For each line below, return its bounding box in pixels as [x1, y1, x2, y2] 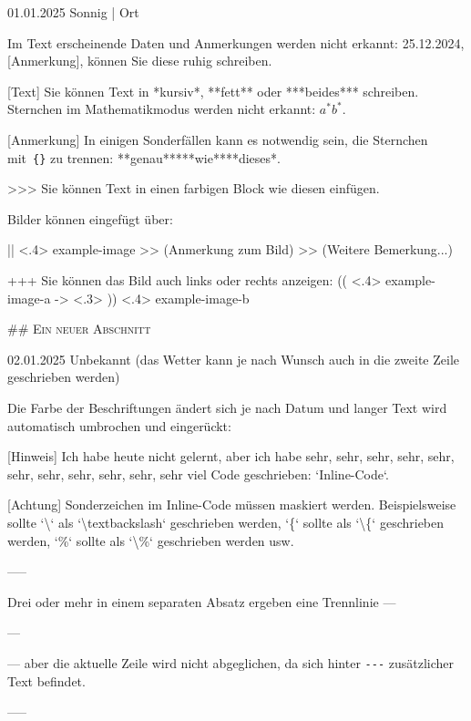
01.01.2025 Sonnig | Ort [7, 3, 139, 21]
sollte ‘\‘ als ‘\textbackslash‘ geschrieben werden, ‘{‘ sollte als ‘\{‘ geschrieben [7, 512, 445, 531]
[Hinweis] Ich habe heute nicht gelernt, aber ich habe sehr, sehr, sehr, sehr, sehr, [7, 447, 455, 466]
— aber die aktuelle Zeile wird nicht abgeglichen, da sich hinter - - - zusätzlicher [7, 653, 455, 672]
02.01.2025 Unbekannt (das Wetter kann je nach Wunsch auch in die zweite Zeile [7, 349, 460, 368]
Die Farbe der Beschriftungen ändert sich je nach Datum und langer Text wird [7, 397, 447, 417]
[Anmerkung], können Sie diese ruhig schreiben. [7, 51, 272, 70]
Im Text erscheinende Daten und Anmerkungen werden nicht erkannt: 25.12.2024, [7, 33, 465, 52]
